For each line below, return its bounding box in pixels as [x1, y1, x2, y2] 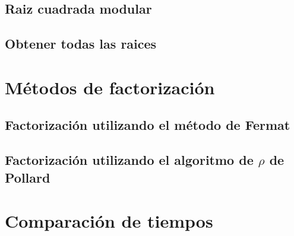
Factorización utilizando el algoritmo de [5, 151, 254, 169]
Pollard [5, 168, 50, 186]
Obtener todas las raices [5, 34, 157, 53]
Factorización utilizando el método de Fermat [5, 116, 290, 134]
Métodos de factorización [5, 75, 215, 99]
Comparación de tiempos [5, 209, 213, 233]
